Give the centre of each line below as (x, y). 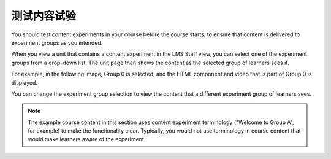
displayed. (25, 82)
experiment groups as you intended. (57, 42)
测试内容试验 (44, 16)
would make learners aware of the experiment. (87, 139)
